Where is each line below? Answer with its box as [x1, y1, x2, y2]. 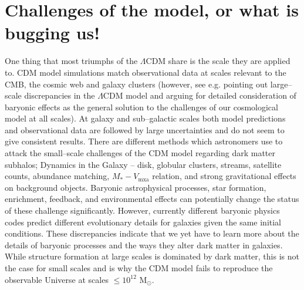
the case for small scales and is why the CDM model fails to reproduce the [5, 262, 273, 274]
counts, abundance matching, [5, 170, 110, 182]
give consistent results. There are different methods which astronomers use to [5, 135, 283, 147]
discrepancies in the [24, 89, 95, 102]
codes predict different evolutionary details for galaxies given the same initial [5, 215, 282, 228]
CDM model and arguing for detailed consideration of [103, 89, 296, 102]
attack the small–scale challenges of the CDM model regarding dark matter [5, 147, 275, 159]
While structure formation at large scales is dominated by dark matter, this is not [5, 250, 299, 262]
